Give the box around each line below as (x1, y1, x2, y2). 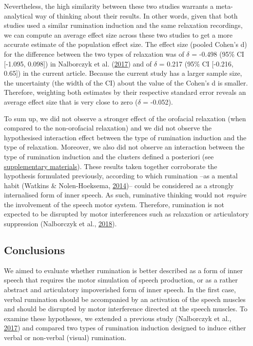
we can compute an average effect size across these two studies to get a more (4, 29, 233, 40)
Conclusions (4, 242, 65, 258)
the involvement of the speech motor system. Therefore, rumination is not (4, 199, 224, 209)
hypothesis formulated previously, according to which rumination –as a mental (4, 171, 238, 181)
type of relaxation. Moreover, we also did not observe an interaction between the (4, 142, 245, 152)
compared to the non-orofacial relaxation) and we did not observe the (4, 123, 212, 133)
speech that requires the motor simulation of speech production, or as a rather (4, 275, 238, 285)
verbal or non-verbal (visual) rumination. (4, 332, 127, 343)
